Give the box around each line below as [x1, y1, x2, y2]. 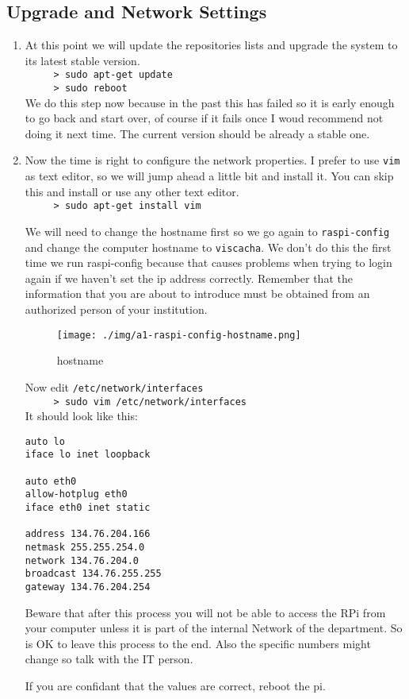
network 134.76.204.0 [25, 554, 139, 566]
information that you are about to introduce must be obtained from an [25, 285, 370, 302]
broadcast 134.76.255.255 [25, 568, 162, 580]
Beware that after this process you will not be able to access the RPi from [25, 604, 386, 620]
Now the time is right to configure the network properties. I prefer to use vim [25, 152, 400, 168]
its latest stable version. [25, 52, 140, 68]
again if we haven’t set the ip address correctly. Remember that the [25, 269, 353, 286]
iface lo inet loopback [25, 449, 151, 461]
